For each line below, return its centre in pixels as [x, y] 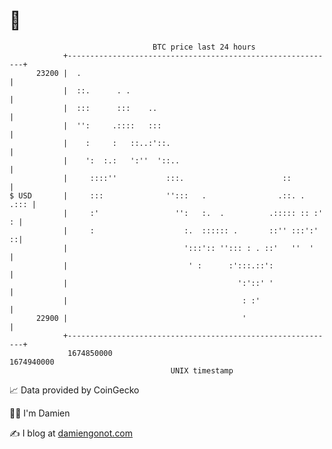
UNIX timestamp [202, 370]
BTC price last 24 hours [204, 47]
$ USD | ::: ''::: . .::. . [157, 195]
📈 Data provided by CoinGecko [74, 390]
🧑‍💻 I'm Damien [40, 413]
